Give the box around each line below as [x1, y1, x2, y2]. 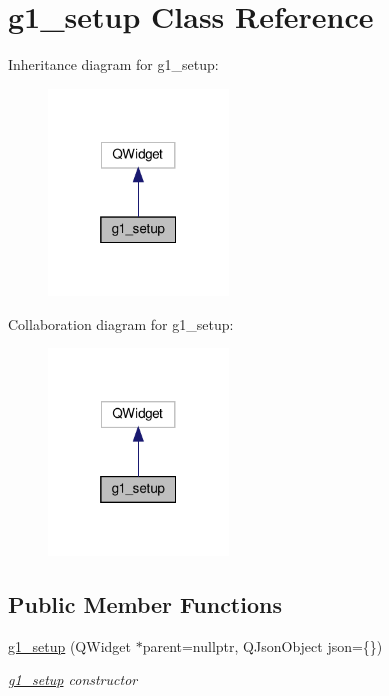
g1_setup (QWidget [8, 635, 131, 656]
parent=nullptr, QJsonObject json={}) [142, 635, 383, 656]
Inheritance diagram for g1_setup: [8, 54, 219, 75]
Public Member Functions [8, 588, 282, 619]
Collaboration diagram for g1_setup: [8, 313, 234, 334]
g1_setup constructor [8, 669, 138, 690]
